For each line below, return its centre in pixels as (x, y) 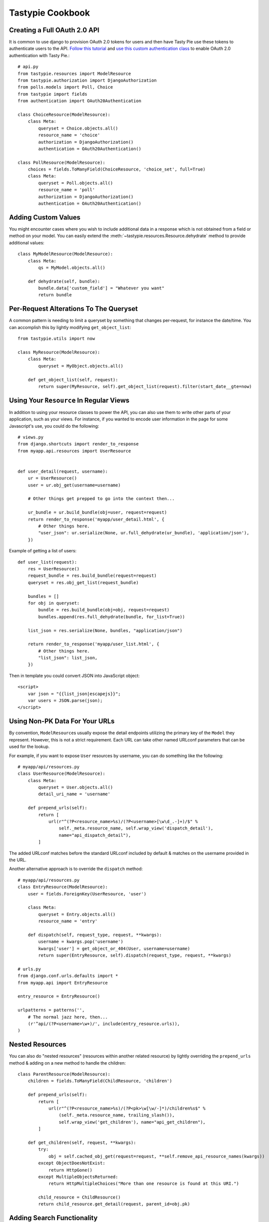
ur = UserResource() (52, 478)
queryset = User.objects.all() (76, 787)
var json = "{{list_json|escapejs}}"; (74, 694)
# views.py (31, 437)
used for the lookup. (29, 747)
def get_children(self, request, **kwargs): (82, 1142)
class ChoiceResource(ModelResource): (64, 114)
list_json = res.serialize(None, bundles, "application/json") (105, 630)
